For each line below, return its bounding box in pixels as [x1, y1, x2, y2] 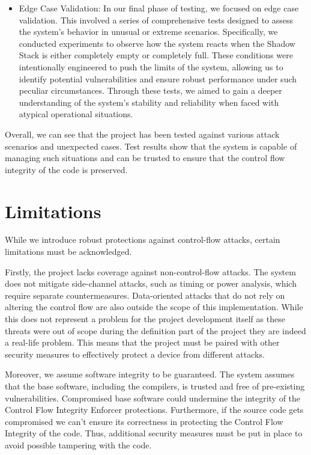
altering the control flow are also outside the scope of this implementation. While [5, 301, 303, 313]
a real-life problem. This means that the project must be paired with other [5, 336, 280, 349]
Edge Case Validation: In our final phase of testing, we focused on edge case [19, 2, 299, 14]
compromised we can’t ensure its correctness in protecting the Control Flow [5, 415, 283, 427]
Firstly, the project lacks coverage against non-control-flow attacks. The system [5, 265, 296, 278]
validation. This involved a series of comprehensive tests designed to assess [19, 13, 294, 26]
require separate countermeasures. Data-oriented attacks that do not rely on [5, 289, 285, 301]
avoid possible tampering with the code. [5, 438, 152, 451]
